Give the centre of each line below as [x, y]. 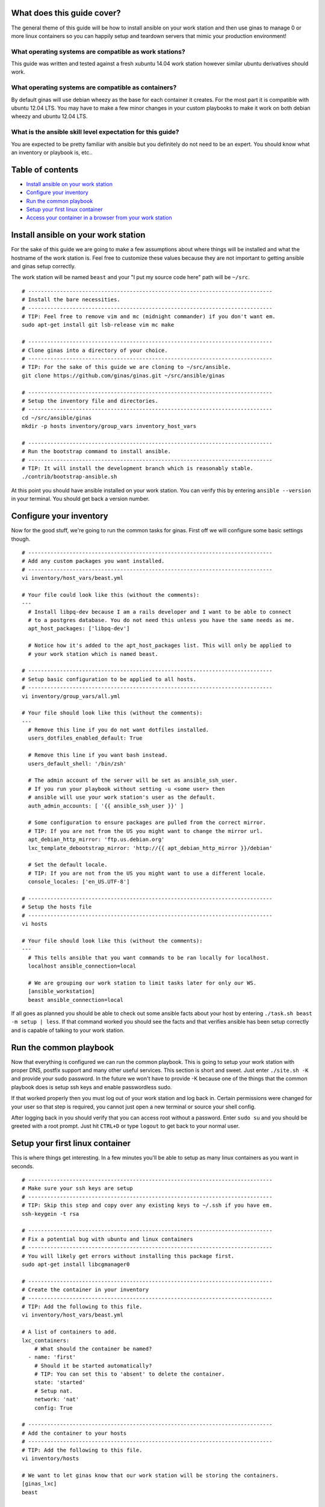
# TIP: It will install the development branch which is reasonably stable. [138, 468]
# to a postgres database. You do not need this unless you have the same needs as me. [161, 620]
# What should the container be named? [93, 1348]
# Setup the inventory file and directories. [90, 401]
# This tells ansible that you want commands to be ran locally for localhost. [149, 958]
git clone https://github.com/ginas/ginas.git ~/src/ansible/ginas [123, 376]
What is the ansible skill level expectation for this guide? [95, 132]
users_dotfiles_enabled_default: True [85, 738]
